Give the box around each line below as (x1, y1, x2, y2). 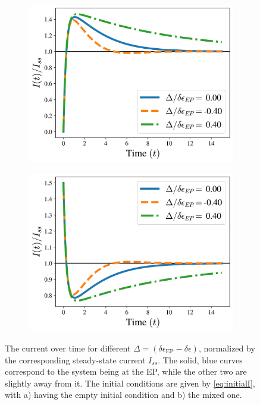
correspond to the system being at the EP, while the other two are (5, 365, 247, 378)
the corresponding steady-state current (5, 353, 146, 366)
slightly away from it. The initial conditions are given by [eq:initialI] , (5, 376, 255, 389)
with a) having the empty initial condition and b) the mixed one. (5, 388, 242, 401)
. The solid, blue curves (158, 353, 243, 366)
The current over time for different (5, 341, 131, 354)
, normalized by (198, 341, 255, 354)
